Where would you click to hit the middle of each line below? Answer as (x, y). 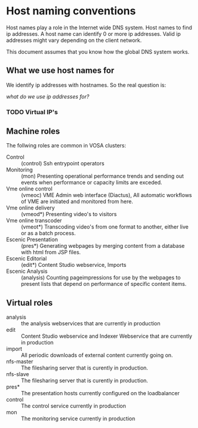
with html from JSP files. (51, 253)
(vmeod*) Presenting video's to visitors (69, 214)
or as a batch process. (48, 233)
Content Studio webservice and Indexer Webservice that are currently (107, 336)
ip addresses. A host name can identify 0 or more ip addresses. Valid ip (94, 33)
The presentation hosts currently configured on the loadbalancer (100, 393)
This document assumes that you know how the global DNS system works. (98, 51)
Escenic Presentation (32, 239)
